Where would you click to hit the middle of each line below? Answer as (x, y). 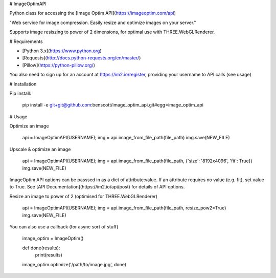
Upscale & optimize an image (40, 149)
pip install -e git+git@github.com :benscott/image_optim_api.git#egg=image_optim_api (113, 105)
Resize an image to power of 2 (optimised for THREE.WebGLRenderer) (84, 196)
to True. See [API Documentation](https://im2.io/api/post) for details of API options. (97, 187)
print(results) (49, 255)
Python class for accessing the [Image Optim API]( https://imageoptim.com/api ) (93, 13)
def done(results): (41, 248)
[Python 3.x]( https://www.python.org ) (62, 51)
